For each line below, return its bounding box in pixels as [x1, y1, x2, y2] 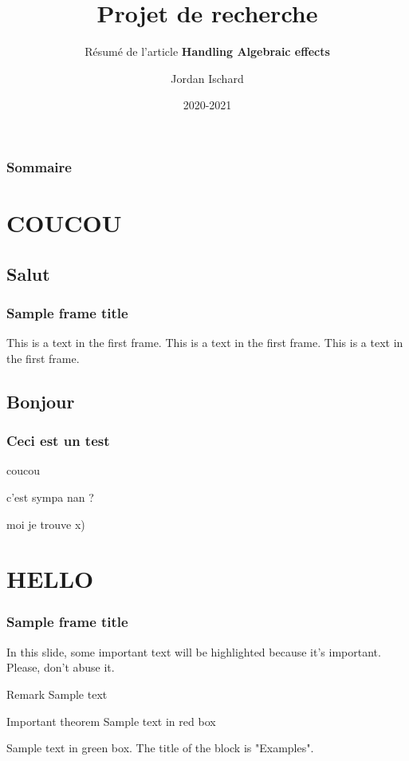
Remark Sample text [6, 685, 108, 702]
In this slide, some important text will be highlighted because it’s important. [6, 643, 381, 660]
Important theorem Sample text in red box [6, 712, 216, 729]
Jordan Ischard [171, 69, 244, 86]
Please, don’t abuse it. [6, 659, 115, 676]
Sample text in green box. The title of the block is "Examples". [6, 739, 314, 756]
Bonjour [6, 388, 75, 413]
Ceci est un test [6, 431, 110, 451]
